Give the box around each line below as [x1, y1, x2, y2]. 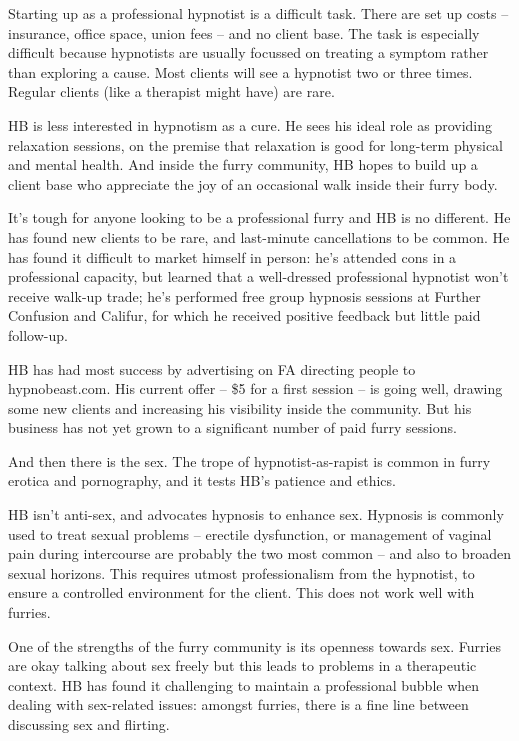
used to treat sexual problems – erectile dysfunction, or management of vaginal [8, 523, 492, 544]
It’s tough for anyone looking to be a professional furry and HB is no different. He [8, 207, 511, 228]
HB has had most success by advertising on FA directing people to [8, 358, 416, 379]
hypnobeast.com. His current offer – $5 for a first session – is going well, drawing [8, 378, 503, 399]
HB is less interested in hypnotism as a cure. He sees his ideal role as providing [8, 114, 493, 135]
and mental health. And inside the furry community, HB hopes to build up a [8, 154, 478, 175]
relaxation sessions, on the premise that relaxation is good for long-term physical [8, 134, 504, 155]
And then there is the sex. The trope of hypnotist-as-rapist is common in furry [8, 450, 491, 471]
